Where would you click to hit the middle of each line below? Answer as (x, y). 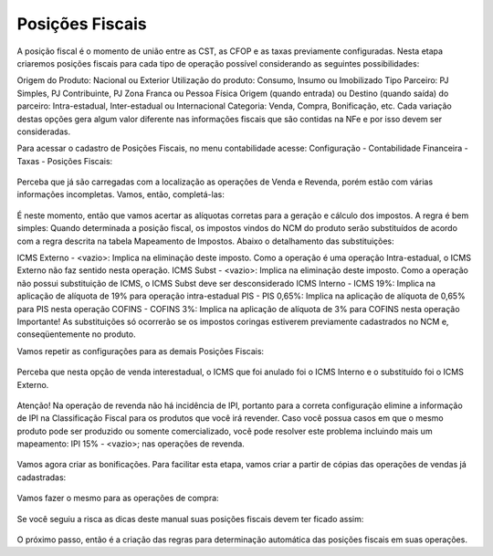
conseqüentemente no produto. (76, 334)
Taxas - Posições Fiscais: (65, 161)
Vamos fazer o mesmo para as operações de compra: (118, 498)
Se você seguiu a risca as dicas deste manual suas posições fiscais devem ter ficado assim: (190, 519)
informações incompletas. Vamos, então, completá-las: (121, 194)
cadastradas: (42, 477)
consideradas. (44, 131)
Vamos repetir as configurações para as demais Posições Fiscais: (141, 351)
